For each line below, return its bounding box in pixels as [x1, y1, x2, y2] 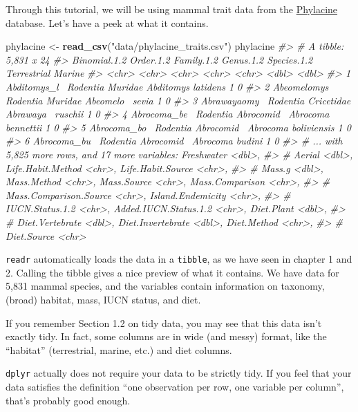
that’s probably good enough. [6, 393, 131, 407]
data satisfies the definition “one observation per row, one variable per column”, [6, 379, 344, 393]
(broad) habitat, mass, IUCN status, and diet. [6, 292, 201, 306]
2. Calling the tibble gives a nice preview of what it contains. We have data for [6, 265, 339, 279]
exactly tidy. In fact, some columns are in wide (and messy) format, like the [6, 329, 327, 344]
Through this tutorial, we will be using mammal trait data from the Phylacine [6, 2, 338, 16]
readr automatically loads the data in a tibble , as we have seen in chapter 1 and [6, 252, 352, 266]
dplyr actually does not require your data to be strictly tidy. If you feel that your [6, 366, 352, 380]
